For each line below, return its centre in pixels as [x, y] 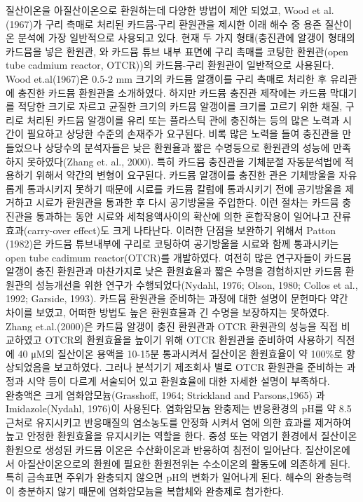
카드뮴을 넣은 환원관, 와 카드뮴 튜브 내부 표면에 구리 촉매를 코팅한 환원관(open [177, 51]
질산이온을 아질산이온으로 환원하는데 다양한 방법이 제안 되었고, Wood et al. [170, 10]
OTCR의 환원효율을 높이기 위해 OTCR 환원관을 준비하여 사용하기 [189, 340]
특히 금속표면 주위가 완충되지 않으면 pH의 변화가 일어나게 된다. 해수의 [159, 477]
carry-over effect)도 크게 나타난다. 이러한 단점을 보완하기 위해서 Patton [182, 230]
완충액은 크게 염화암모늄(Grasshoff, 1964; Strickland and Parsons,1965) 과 [165, 394]
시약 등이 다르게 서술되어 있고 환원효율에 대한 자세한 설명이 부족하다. [178, 381]
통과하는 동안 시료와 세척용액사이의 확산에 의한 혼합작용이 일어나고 [183, 216]
